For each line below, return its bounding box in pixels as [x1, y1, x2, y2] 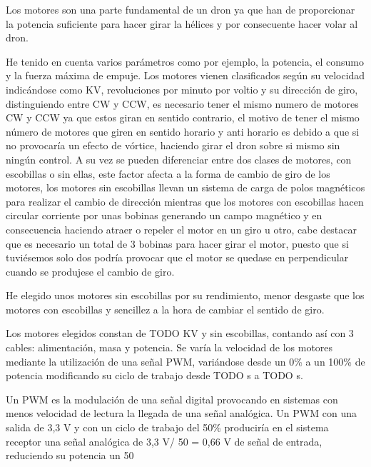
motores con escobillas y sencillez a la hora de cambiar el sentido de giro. [6, 301, 325, 316]
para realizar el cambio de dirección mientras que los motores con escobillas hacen [6, 194, 364, 209]
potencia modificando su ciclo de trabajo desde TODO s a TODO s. [6, 368, 303, 383]
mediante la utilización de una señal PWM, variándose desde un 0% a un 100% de [6, 353, 365, 368]
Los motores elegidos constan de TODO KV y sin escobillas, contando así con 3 [6, 326, 354, 341]
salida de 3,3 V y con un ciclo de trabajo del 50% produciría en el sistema [6, 420, 329, 435]
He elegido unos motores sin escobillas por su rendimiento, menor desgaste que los [6, 288, 365, 303]
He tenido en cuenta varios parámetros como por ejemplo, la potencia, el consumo [6, 54, 365, 69]
